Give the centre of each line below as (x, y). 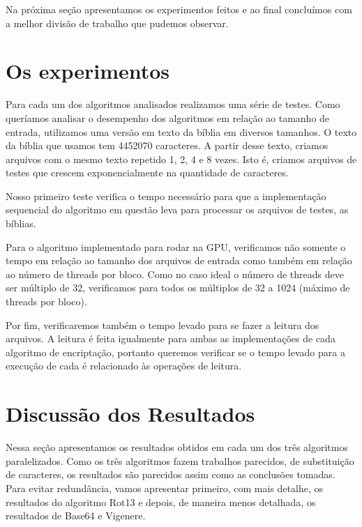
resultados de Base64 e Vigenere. (76, 515)
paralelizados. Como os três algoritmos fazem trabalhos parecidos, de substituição (180, 460)
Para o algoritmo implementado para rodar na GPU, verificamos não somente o (176, 246)
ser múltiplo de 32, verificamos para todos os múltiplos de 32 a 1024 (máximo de (178, 288)
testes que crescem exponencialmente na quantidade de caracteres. (147, 173)
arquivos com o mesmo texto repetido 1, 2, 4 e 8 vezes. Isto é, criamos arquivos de (181, 159)
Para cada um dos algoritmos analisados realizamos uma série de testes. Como (173, 104)
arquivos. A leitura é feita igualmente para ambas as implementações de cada (171, 338)
